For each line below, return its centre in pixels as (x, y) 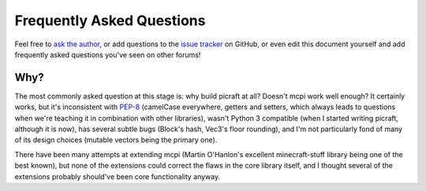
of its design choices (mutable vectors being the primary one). (116, 140)
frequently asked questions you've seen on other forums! (108, 54)
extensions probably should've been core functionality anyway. (118, 176)
